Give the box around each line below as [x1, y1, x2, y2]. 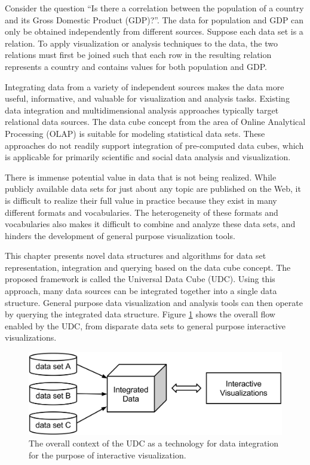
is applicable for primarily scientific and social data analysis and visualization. [5, 151, 291, 163]
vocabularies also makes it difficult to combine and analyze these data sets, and [5, 218, 296, 230]
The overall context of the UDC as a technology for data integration [29, 437, 279, 449]
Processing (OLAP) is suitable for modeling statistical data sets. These [5, 127, 265, 139]
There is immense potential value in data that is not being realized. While [5, 170, 277, 183]
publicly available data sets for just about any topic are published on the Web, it [5, 182, 301, 195]
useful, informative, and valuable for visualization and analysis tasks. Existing [5, 92, 290, 105]
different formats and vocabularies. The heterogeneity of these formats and [5, 206, 278, 218]
